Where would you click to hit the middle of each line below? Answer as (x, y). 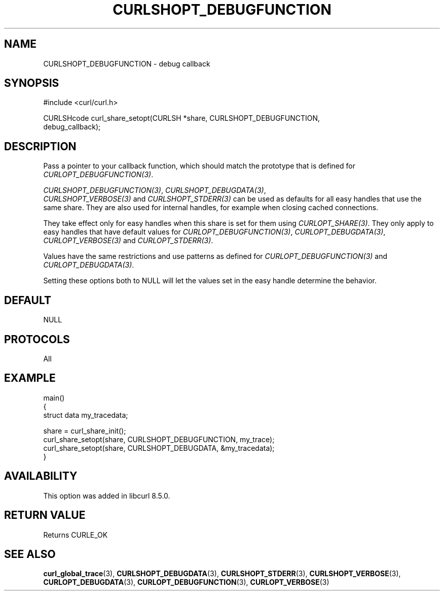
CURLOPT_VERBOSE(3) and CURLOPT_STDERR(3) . (128, 241)
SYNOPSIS (32, 83)
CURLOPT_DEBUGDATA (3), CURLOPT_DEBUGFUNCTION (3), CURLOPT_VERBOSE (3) (186, 582)
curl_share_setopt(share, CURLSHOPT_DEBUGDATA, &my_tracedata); (159, 448)
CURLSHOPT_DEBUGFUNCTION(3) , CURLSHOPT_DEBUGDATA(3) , (155, 190)
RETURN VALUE (45, 515)
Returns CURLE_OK (76, 535)
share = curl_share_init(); (85, 431)
